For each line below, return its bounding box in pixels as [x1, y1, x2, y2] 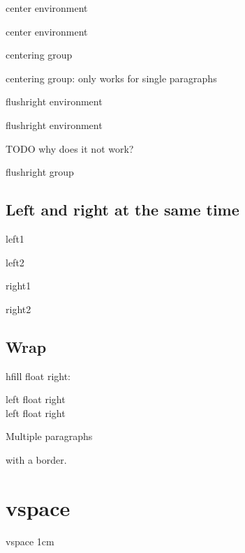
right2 [6, 301, 31, 316]
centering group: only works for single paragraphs [6, 70, 217, 85]
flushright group [6, 165, 74, 179]
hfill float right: [6, 368, 71, 383]
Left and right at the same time [6, 199, 239, 220]
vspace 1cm [6, 533, 54, 548]
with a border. [6, 452, 67, 467]
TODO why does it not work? [6, 141, 134, 156]
